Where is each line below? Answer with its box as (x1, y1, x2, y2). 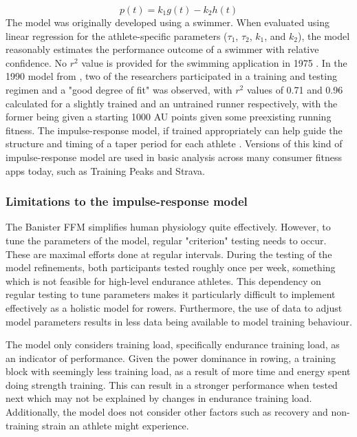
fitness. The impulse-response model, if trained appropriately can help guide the (6, 122, 343, 137)
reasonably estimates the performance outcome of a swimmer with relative (6, 42, 319, 56)
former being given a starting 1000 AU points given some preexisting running (6, 109, 332, 124)
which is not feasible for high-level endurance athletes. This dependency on (6, 273, 321, 288)
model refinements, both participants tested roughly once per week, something (6, 260, 336, 275)
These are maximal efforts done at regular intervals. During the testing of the (6, 246, 332, 261)
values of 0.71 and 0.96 (246, 82, 343, 96)
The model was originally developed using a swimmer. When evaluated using (6, 15, 329, 29)
